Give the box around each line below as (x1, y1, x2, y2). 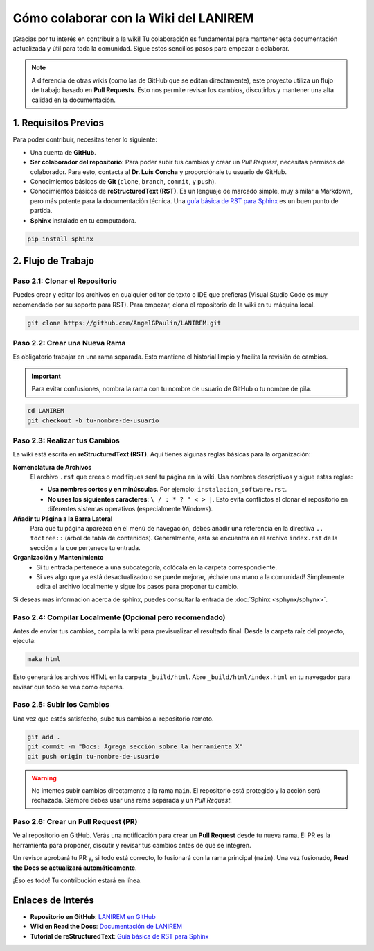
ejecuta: (12, 637, 36, 645)
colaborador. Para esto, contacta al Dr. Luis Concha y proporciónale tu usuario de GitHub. (30, 167, 287, 176)
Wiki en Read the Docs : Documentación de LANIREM (30, 923, 183, 931)
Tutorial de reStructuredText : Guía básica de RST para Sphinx (30, 932, 209, 940)
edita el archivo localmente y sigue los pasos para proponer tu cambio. (36, 583, 239, 591)
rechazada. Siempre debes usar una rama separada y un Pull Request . (31, 796, 232, 805)
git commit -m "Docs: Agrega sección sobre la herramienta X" (27, 743, 243, 751)
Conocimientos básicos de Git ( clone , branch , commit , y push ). (30, 177, 217, 185)
